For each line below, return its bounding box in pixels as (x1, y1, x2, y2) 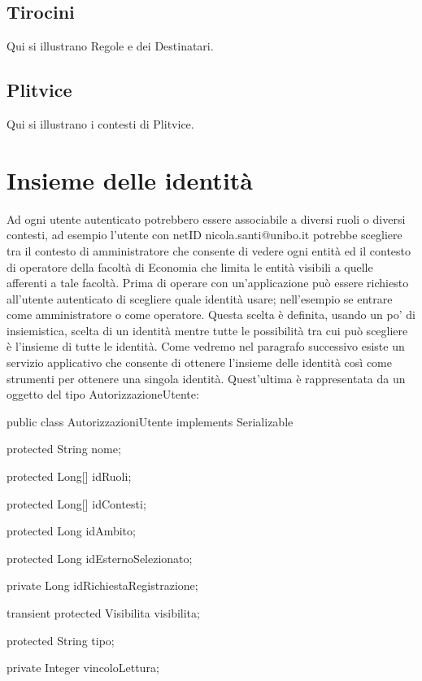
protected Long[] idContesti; (7, 495, 146, 512)
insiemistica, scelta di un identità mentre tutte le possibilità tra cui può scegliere (7, 321, 408, 338)
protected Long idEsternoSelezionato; (7, 549, 193, 566)
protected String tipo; (7, 631, 115, 648)
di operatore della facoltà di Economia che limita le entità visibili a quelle (7, 258, 373, 275)
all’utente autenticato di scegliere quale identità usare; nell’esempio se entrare (7, 290, 393, 307)
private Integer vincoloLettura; (7, 659, 159, 676)
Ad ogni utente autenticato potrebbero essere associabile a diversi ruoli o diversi (7, 210, 406, 227)
